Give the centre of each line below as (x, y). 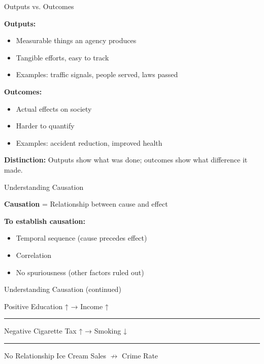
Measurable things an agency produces (76, 40)
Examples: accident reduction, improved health (89, 142)
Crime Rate (140, 355)
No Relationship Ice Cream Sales (55, 355)
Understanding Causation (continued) (63, 289)
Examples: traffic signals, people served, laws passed (97, 74)
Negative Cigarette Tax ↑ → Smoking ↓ (65, 331)
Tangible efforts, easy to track (62, 57)
